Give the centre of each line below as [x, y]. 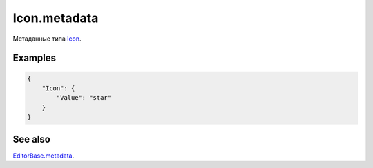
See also [32, 139]
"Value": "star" [84, 98]
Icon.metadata [56, 18]
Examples [35, 58]
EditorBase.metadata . [44, 156]
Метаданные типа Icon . [47, 39]
